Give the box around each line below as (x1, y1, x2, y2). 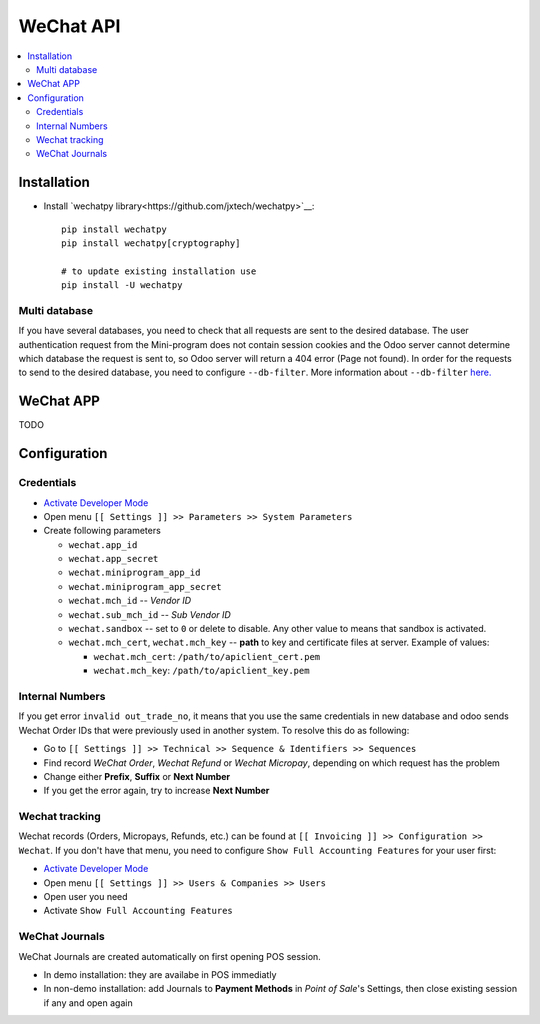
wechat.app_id (68, 539, 138, 550)
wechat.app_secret (68, 553, 159, 565)
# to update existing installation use (61, 265, 257, 277)
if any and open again (43, 996, 134, 1009)
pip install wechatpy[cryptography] (61, 237, 241, 249)
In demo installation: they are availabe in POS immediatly (43, 968, 277, 980)
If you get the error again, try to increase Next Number (43, 785, 270, 797)
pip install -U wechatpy (61, 280, 183, 291)
